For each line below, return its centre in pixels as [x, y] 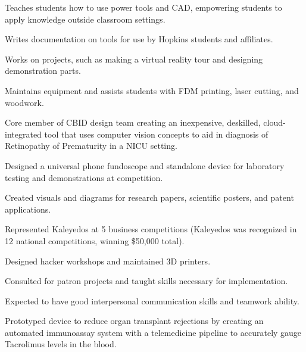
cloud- [274, 122]
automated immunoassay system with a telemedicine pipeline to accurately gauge [153, 332]
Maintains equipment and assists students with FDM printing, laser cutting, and [152, 90]
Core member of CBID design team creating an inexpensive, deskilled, [133, 122]
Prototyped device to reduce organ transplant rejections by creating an [134, 321]
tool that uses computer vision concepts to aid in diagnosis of [156, 134]
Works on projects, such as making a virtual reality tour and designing [134, 59]
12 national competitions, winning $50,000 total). [95, 240]
